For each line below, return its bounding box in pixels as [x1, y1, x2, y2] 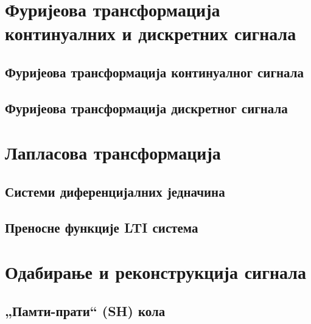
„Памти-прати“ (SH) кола [5, 301, 166, 320]
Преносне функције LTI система [5, 217, 198, 236]
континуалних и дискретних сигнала [5, 21, 296, 46]
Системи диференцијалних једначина [5, 181, 225, 200]
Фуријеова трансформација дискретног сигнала [5, 98, 288, 117]
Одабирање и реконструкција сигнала [5, 259, 307, 284]
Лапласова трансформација [5, 140, 221, 165]
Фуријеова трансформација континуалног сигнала [5, 62, 304, 81]
